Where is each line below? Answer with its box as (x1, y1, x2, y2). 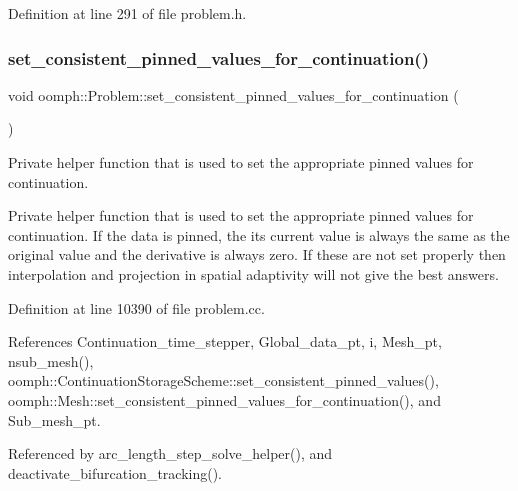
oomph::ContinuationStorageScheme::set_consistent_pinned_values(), (8, 370, 439, 391)
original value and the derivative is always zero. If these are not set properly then (8, 244, 506, 265)
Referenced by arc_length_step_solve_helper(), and (8, 443, 333, 464)
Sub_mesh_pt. (8, 409, 101, 430)
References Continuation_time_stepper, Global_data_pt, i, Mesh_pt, (8, 331, 442, 352)
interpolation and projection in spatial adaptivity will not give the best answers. (8, 263, 499, 284)
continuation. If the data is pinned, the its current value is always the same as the (8, 224, 510, 245)
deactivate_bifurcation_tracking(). (8, 462, 223, 483)
